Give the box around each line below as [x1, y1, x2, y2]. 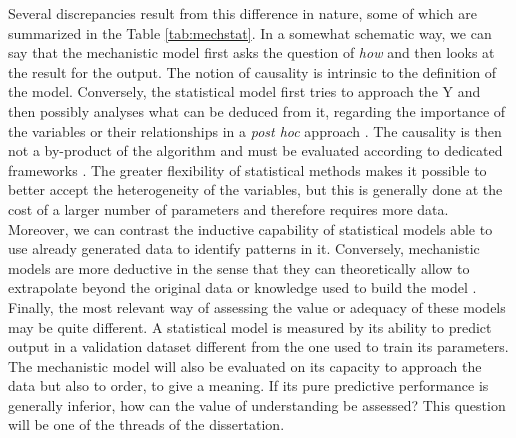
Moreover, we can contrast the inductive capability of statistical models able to [8, 218, 493, 239]
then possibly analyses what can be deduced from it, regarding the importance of [8, 100, 506, 121]
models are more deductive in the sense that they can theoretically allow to [8, 257, 470, 278]
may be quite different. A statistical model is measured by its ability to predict [8, 316, 492, 337]
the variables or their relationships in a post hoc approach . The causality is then [8, 120, 502, 141]
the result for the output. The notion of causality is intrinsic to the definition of [8, 61, 497, 82]
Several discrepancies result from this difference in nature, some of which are [8, 3, 477, 23]
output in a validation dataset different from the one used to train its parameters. [8, 336, 509, 357]
